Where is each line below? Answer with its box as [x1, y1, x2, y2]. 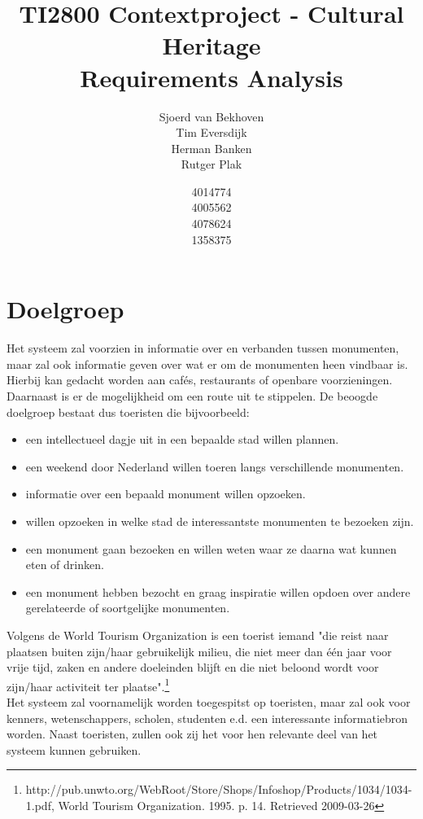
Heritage [162, 28, 261, 62]
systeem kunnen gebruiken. [7, 741, 142, 758]
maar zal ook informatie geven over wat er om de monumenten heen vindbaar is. [7, 355, 408, 372]
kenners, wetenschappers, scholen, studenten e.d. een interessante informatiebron [7, 709, 408, 726]
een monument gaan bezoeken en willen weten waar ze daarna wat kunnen [25, 540, 397, 557]
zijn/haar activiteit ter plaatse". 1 [7, 675, 170, 694]
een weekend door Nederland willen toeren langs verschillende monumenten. [25, 458, 404, 475]
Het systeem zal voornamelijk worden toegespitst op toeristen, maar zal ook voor [7, 693, 411, 710]
